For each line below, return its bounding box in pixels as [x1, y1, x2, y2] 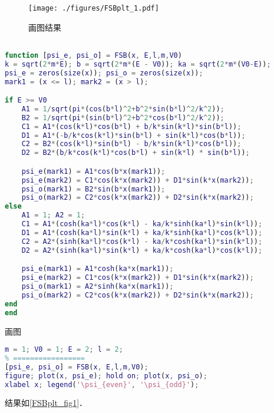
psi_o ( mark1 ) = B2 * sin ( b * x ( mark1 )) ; [21, 184, 166, 193]
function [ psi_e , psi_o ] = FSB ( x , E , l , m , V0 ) [5, 51, 182, 60]
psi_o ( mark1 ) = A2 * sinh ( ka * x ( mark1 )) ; [21, 282, 174, 290]
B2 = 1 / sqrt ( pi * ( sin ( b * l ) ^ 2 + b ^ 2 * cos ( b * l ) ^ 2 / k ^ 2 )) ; [21, 113, 225, 122]
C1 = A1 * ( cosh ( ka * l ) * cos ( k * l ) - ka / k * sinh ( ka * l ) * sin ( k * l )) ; [21, 220, 263, 229]
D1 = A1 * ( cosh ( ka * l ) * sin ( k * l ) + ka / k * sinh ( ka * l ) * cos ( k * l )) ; [21, 228, 263, 237]
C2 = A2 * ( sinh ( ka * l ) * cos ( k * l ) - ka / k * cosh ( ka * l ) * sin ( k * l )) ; [21, 237, 263, 246]
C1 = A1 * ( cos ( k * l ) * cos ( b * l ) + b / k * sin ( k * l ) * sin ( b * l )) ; [21, 122, 242, 131]
